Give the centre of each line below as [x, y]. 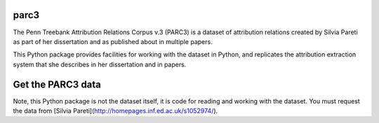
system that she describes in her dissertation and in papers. [100, 64]
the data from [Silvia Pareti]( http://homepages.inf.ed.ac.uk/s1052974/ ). [115, 110]
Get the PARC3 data [57, 84]
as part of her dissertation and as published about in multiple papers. [113, 41]
